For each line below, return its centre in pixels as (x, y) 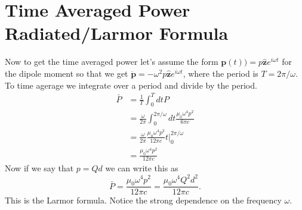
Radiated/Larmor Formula (117, 33)
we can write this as (142, 168)
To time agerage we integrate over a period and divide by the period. (131, 85)
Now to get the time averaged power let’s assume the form (112, 62)
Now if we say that (39, 168)
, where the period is (221, 73)
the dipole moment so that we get (67, 73)
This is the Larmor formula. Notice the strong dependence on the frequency (143, 200)
